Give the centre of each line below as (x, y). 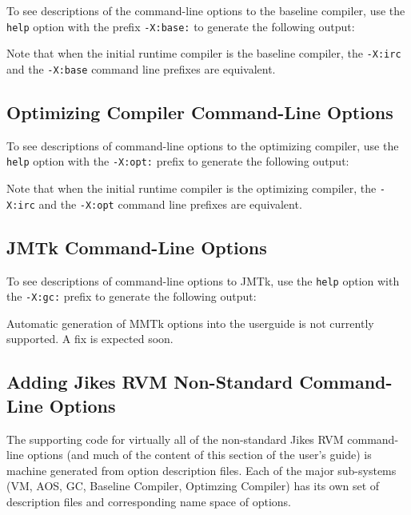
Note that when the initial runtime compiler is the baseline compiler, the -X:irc (204, 53)
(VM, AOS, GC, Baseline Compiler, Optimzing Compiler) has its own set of (193, 486)
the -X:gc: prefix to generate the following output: (132, 296)
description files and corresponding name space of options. (149, 501)
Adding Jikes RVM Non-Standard (150, 382)
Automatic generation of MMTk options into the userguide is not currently (190, 323)
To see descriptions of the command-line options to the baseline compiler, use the (206, 10)
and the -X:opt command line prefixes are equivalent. (170, 204)
